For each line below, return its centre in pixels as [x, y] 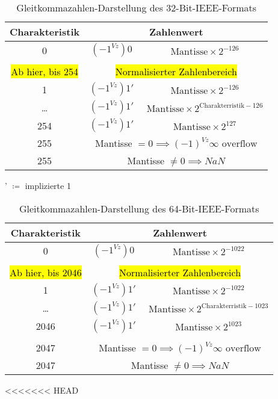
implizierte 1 [48, 185]
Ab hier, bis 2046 [46, 272]
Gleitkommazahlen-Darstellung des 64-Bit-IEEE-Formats [139, 208]
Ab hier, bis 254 [45, 71]
